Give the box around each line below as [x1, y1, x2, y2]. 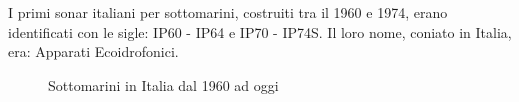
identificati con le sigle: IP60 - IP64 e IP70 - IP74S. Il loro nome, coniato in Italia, [8, 21, 512, 42]
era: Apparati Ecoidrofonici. [8, 41, 179, 62]
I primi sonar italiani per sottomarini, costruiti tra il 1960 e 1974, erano [8, 2, 448, 22]
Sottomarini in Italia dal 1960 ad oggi [48, 74, 279, 95]
